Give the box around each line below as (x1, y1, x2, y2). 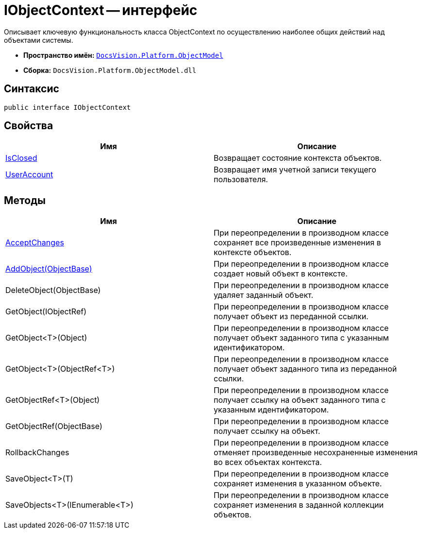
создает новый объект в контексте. (214, 269, 348, 279)
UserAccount (5, 170, 53, 180)
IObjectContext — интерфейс (4, 2, 198, 18)
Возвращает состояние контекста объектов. (214, 153, 382, 163)
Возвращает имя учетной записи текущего (214, 165, 376, 175)
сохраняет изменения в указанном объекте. (214, 479, 382, 489)
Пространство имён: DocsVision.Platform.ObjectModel (23, 51, 223, 59)
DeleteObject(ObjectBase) (5, 285, 101, 295)
